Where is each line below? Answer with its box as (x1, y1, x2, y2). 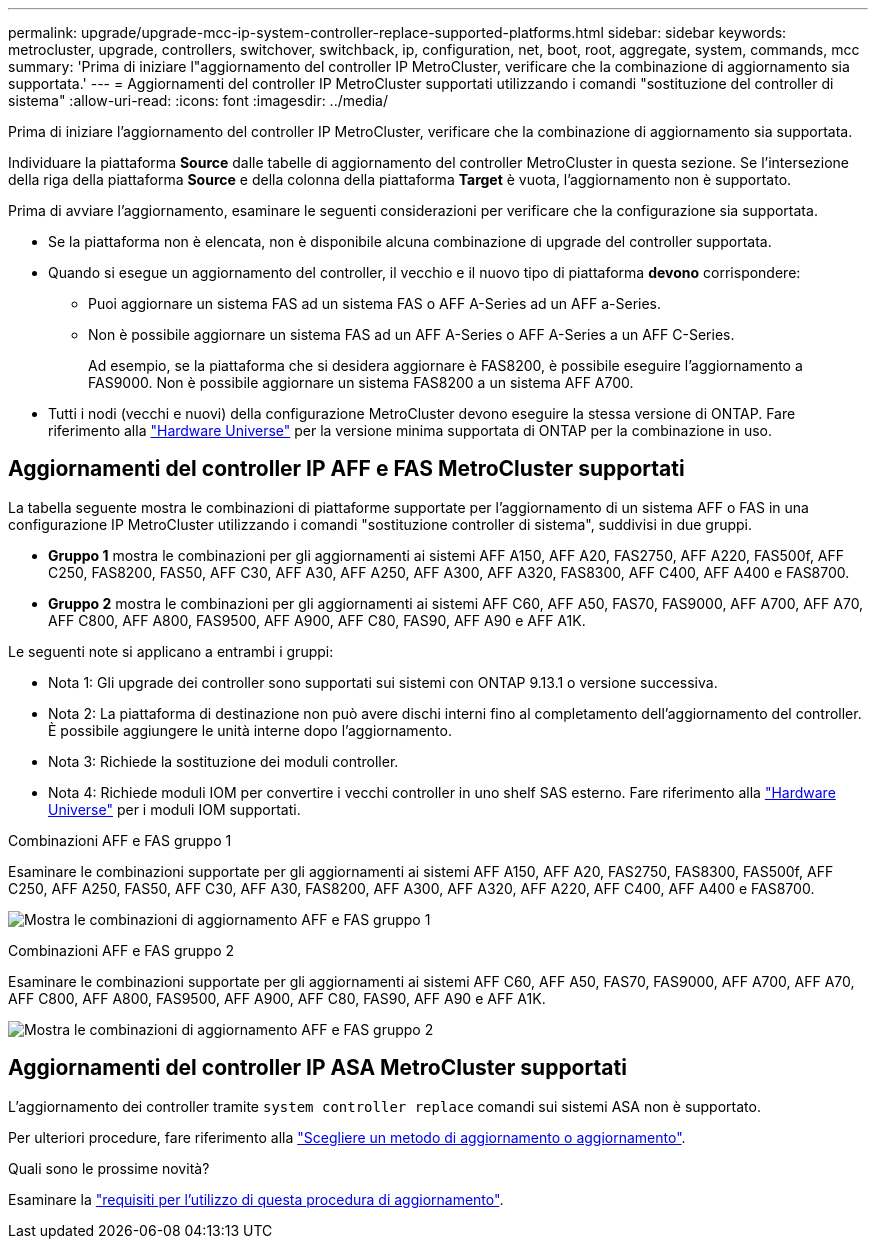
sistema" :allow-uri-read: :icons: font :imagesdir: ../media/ (8, 92, 389, 109)
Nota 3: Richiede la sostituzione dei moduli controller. (48, 752, 399, 770)
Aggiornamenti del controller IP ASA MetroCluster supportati (8, 1055, 627, 1081)
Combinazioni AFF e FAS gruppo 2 (8, 941, 235, 959)
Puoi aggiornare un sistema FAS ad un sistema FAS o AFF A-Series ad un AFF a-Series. (88, 295, 662, 312)
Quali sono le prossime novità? (8, 1159, 210, 1177)
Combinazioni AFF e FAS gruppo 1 (8, 831, 232, 849)
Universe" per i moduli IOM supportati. (48, 800, 301, 818)
